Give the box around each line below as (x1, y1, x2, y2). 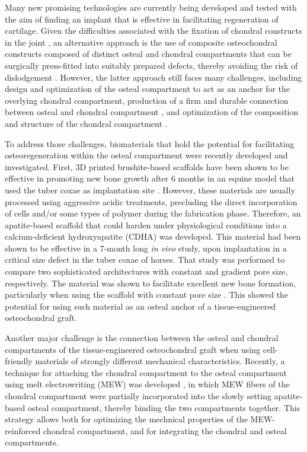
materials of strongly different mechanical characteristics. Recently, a (35, 355, 285, 367)
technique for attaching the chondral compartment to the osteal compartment (5, 366, 287, 378)
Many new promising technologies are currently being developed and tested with (5, 1, 297, 13)
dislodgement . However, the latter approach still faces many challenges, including (5, 71, 302, 83)
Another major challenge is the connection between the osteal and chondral (5, 332, 279, 344)
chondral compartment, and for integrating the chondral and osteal (43, 424, 287, 437)
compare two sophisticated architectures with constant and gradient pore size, (5, 265, 288, 278)
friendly (5, 355, 33, 367)
